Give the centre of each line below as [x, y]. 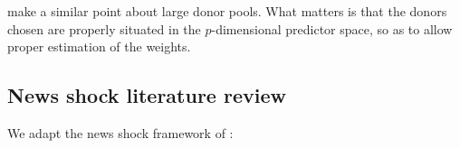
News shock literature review [147, 95]
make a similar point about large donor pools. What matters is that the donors [227, 11]
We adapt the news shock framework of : [120, 132]
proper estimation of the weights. [99, 46]
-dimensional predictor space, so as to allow [332, 28]
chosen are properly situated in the [104, 28]
